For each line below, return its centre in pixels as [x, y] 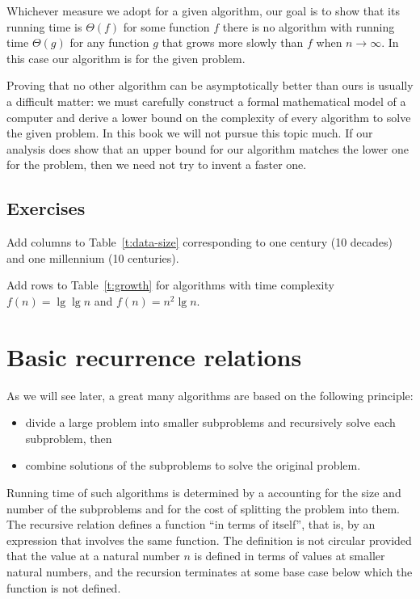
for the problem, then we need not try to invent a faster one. [157, 165]
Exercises [46, 208]
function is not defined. [64, 587]
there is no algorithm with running [309, 26]
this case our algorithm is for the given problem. [126, 58]
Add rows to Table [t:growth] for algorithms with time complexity [170, 285]
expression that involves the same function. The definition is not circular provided [209, 540]
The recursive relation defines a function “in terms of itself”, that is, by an [191, 524]
